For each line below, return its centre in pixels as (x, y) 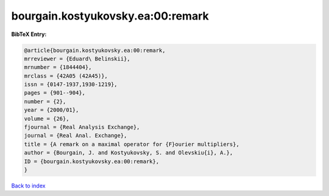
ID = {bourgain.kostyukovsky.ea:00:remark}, (92, 161)
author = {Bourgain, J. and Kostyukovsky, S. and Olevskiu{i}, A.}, (129, 153)
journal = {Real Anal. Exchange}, (76, 136)
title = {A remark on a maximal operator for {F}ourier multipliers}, (132, 144)
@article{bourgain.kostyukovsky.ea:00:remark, (95, 50)
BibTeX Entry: (29, 34)
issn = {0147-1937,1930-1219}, (71, 85)
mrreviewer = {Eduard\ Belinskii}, (77, 59)
